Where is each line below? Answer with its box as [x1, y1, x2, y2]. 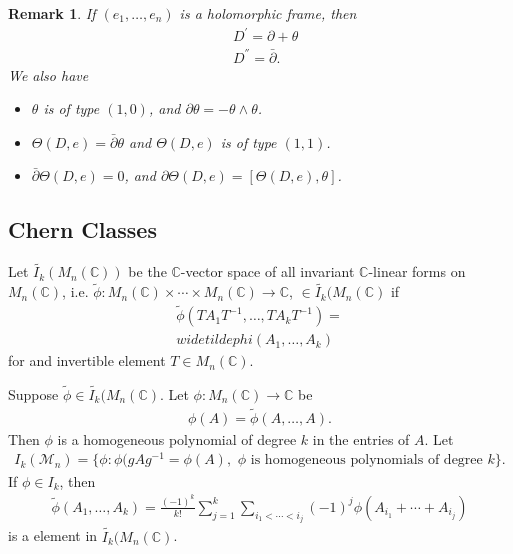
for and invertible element [8, 350, 166, 371]
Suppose [8, 383, 59, 404]
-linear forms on [368, 261, 466, 282]
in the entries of [312, 428, 410, 449]
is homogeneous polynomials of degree [250, 453, 483, 468]
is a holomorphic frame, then [179, 3, 357, 23]
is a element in [8, 525, 98, 546]
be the [128, 261, 167, 282]
